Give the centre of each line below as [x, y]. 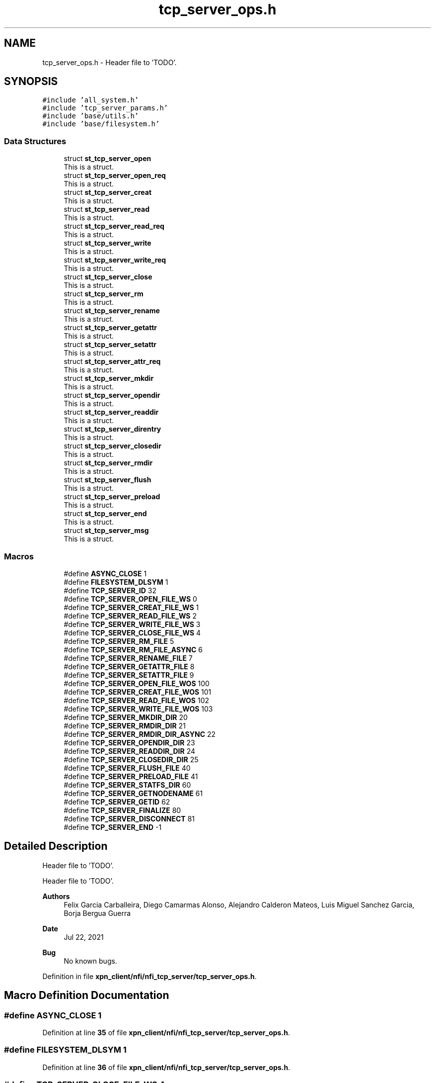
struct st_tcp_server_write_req [115, 260]
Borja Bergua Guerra [97, 913]
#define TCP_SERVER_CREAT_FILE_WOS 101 [138, 692]
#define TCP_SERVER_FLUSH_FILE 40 [127, 768]
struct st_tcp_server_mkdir [109, 378]
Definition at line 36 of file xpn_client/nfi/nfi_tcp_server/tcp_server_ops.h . [166, 1067]
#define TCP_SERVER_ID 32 [110, 590]
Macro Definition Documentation [87, 995]
